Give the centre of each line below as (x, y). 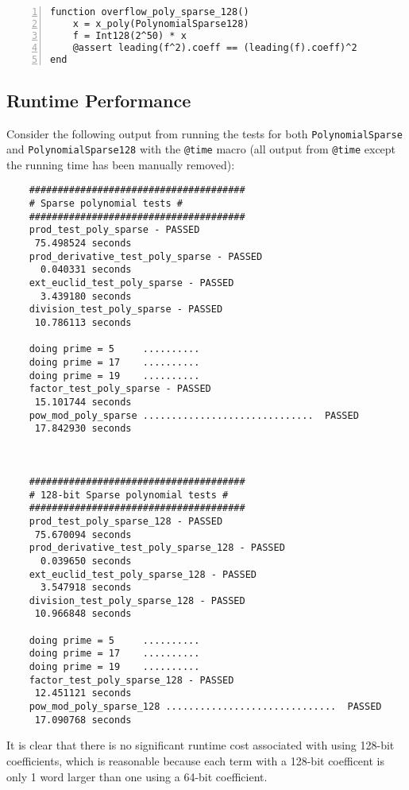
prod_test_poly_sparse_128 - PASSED (126, 521)
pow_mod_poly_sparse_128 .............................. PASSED (205, 707)
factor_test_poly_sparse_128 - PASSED (131, 680)
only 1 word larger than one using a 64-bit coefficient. (137, 776)
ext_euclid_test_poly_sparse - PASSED (131, 283)
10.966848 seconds (83, 614)
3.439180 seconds (86, 296)
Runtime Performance (99, 100)
